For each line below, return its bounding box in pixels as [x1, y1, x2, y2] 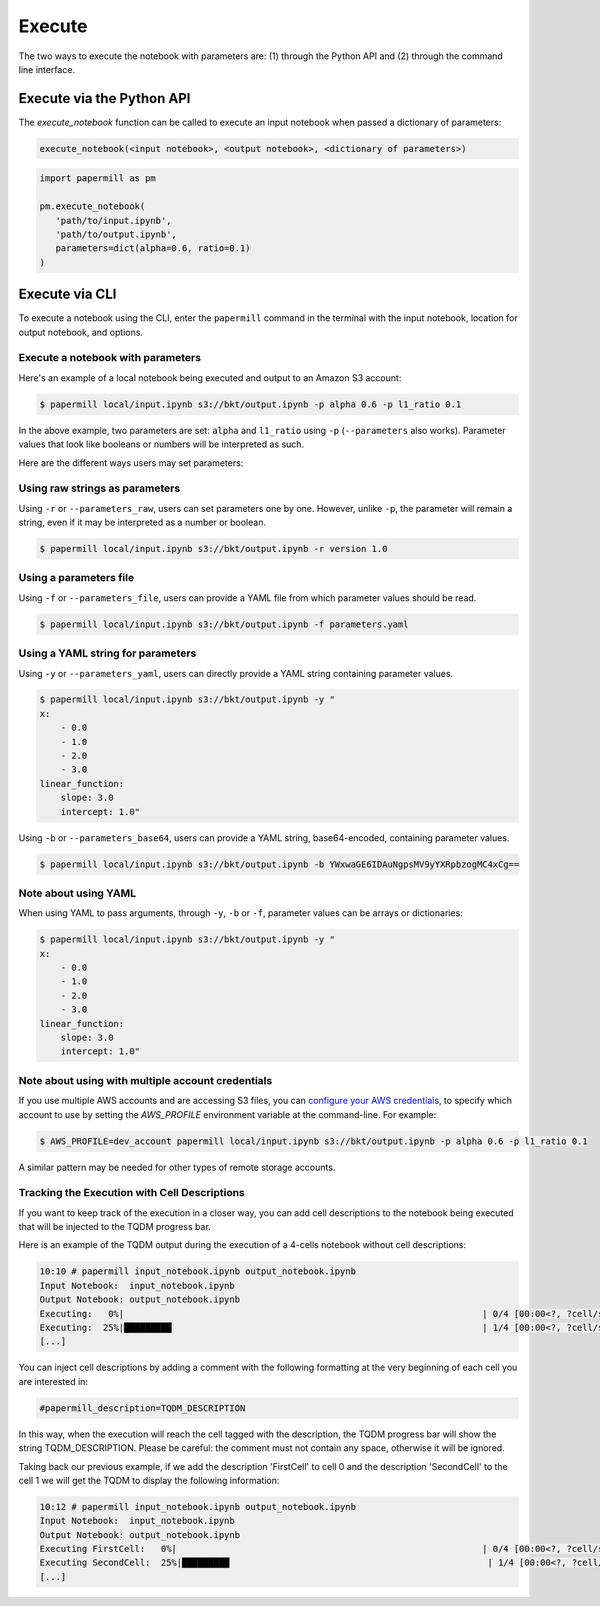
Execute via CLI [18, 286, 117, 303]
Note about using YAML [18, 886, 137, 900]
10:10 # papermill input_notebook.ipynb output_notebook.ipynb [39, 1266, 357, 1277]
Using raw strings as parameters [18, 481, 181, 495]
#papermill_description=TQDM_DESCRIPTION [39, 1402, 246, 1414]
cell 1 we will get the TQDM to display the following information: [18, 1474, 280, 1486]
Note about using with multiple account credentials [18, 1073, 273, 1087]
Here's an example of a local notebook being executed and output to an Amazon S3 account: [18, 371, 402, 384]
